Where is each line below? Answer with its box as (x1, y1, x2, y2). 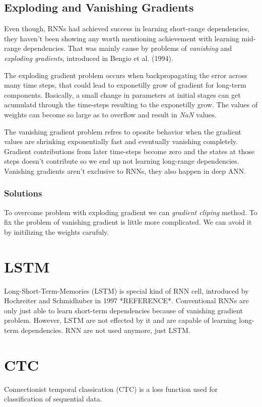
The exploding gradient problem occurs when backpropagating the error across (4, 70, 247, 80)
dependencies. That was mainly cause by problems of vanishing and (23, 43, 232, 53)
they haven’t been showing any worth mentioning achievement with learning (4, 33, 239, 43)
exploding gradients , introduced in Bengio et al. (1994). (4, 52, 173, 63)
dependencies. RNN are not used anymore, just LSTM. (21, 325, 190, 335)
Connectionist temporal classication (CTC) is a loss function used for (4, 383, 218, 394)
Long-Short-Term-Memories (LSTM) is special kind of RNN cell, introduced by (4, 285, 249, 296)
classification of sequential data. (4, 393, 102, 404)
